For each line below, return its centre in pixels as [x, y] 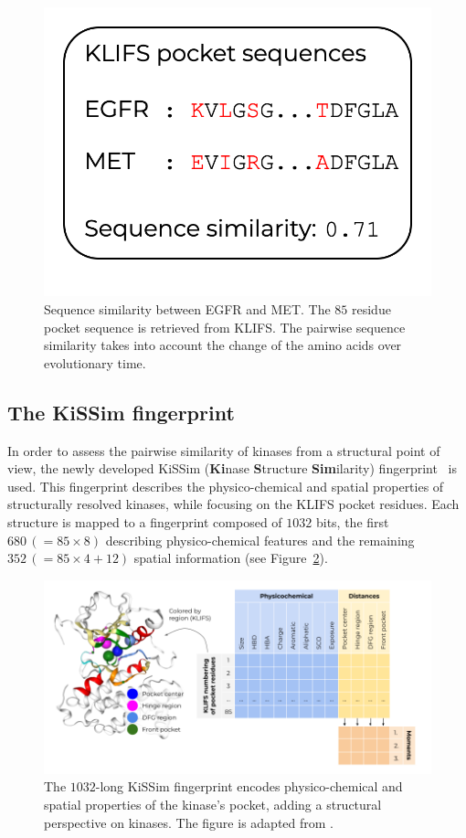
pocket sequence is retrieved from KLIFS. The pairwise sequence [225, 327]
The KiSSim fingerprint [121, 412]
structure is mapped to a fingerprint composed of [145, 521]
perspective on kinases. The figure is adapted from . [189, 822]
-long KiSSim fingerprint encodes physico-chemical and [249, 786]
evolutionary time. [95, 362]
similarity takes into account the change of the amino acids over [223, 345]
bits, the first [352, 521]
